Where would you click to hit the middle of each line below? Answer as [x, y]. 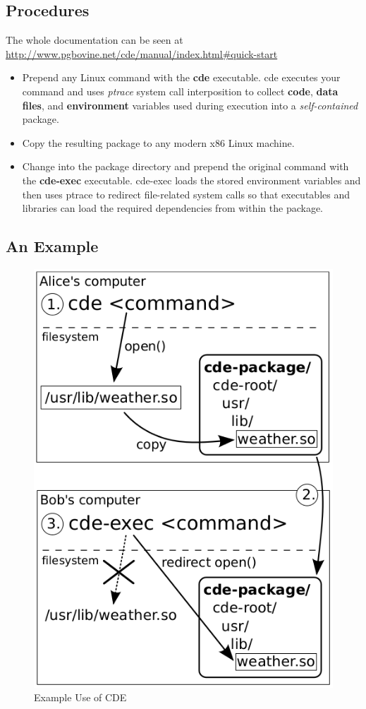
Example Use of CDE [80, 697]
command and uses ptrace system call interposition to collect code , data [180, 91]
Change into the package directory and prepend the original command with [185, 166]
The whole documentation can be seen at [94, 40]
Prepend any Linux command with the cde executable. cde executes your [181, 77]
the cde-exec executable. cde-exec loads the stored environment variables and [191, 180]
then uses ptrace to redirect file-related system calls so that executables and [186, 194]
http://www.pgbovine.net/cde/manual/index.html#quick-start [142, 53]
